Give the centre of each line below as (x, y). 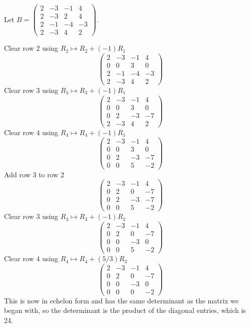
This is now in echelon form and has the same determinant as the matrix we (121, 300)
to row (48, 174)
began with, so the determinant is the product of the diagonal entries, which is (125, 310)
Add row (17, 174)
